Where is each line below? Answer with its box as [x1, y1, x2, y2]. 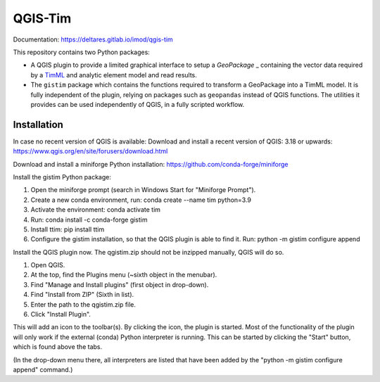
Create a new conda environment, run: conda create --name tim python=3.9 [30, 196, 252, 204]
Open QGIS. [30, 261, 65, 269]
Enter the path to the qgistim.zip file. [30, 300, 137, 309]
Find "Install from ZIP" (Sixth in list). [30, 291, 134, 299]
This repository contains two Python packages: [13, 48, 151, 56]
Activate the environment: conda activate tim [30, 205, 161, 214]
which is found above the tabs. [13, 343, 102, 351]
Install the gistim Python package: [13, 172, 112, 181]
